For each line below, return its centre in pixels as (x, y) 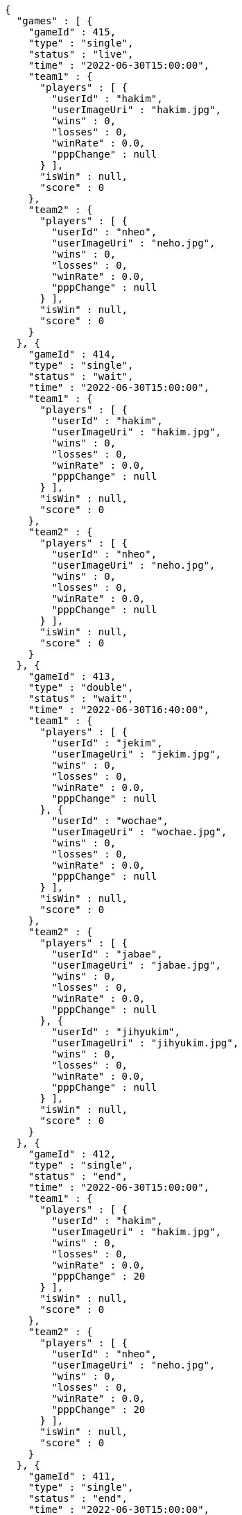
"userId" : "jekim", (107, 743)
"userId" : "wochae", (110, 821)
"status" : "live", (81, 54)
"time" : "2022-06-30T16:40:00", (119, 710)
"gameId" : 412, (72, 1154)
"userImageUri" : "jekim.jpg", (136, 754)
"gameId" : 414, (72, 354)
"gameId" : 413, (72, 676)
